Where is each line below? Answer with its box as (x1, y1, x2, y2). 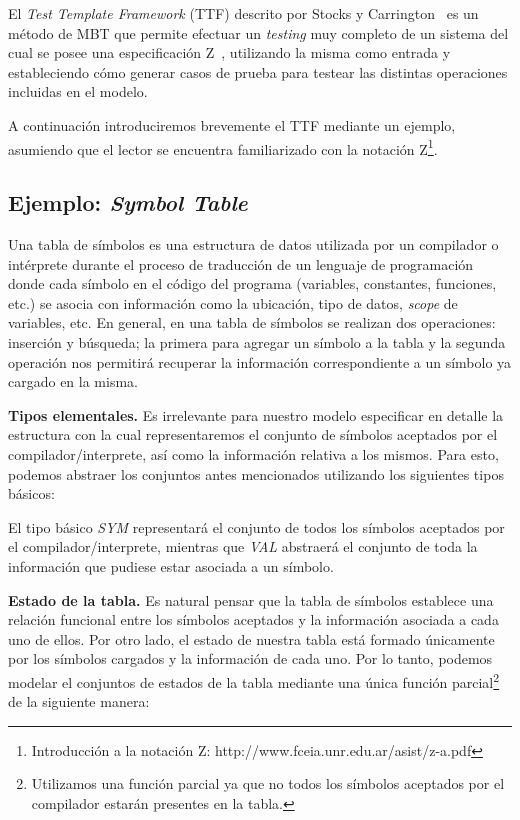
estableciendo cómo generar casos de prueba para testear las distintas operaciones (8, 61, 508, 82)
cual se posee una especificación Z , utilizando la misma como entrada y (8, 42, 451, 63)
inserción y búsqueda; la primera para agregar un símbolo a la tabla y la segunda (8, 331, 506, 352)
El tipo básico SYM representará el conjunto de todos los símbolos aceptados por (8, 516, 505, 537)
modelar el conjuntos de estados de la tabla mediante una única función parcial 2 (8, 668, 500, 692)
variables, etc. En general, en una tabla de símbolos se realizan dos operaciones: (8, 312, 496, 333)
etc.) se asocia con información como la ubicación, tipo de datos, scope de (8, 292, 458, 313)
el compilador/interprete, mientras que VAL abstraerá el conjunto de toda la (8, 536, 478, 557)
